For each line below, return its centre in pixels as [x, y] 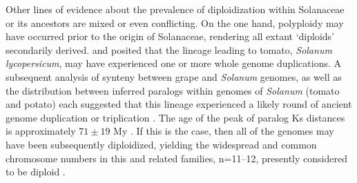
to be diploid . [36, 172]
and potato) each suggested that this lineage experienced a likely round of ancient [179, 104]
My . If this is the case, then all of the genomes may [224, 131]
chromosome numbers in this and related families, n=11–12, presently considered [176, 158]
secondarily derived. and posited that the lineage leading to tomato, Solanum [169, 49]
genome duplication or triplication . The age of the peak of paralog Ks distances [175, 117]
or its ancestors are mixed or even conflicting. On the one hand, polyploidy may [175, 22]
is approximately [41, 131]
